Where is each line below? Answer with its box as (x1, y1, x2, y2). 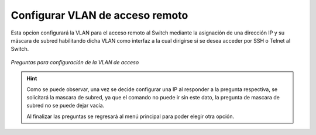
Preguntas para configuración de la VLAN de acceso (11, 58, 139, 65)
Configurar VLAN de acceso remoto (11, 9, 188, 22)
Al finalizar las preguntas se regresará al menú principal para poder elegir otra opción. (26, 113, 234, 120)
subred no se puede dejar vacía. (26, 102, 105, 109)
